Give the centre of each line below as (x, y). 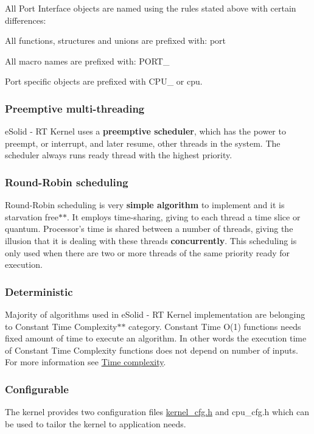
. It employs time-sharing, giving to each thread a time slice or (184, 216)
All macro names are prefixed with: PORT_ (87, 61)
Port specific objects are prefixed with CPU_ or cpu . (104, 81)
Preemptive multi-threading (75, 108)
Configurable (37, 389)
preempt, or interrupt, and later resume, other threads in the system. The (143, 143)
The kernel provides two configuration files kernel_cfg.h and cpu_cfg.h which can (157, 412)
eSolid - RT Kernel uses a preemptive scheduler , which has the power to (145, 131)
